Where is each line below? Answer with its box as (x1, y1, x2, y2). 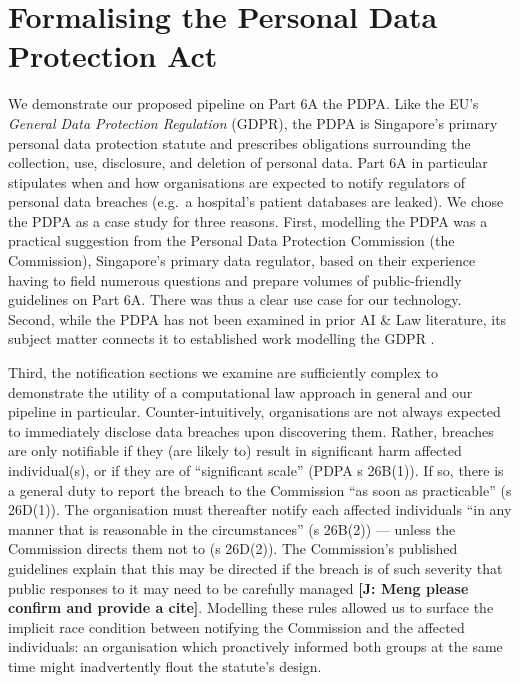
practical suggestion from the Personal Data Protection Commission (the (8, 230, 455, 251)
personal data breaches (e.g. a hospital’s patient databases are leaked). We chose (8, 191, 504, 212)
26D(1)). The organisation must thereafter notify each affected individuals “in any (8, 499, 512, 520)
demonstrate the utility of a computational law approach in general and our (8, 381, 473, 402)
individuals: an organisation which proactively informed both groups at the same (8, 636, 503, 657)
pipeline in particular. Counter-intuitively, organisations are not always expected (8, 401, 501, 422)
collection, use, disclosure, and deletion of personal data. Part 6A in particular (8, 152, 488, 173)
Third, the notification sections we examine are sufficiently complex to (8, 362, 438, 383)
